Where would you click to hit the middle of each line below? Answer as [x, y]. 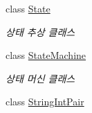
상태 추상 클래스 [40, 32]
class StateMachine [46, 55]
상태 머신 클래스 [40, 78]
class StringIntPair [45, 102]
